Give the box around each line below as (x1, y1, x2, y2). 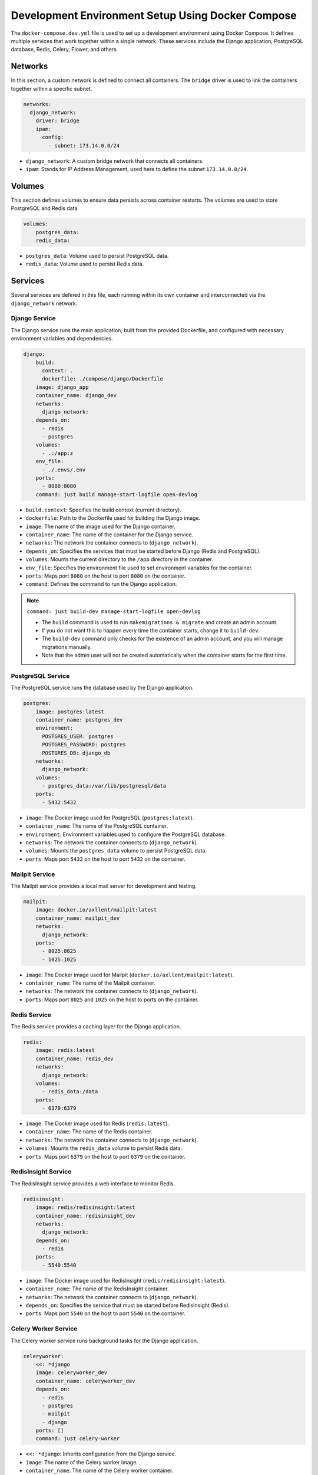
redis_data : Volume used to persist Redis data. (25, 260, 144, 268)
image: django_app (35, 383, 89, 391)
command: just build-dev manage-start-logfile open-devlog (26, 608, 201, 615)
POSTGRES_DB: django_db (42, 749, 111, 756)
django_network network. (11, 300, 78, 307)
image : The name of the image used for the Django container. (25, 523, 176, 530)
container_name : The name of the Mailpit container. (25, 979, 155, 986)
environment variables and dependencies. (11, 335, 113, 342)
